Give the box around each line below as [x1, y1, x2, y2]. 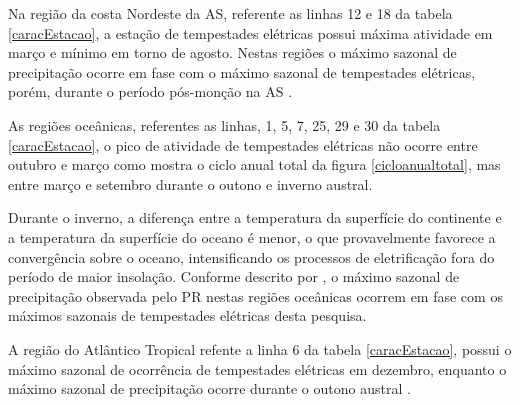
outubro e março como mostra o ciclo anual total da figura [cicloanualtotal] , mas [8, 154, 501, 175]
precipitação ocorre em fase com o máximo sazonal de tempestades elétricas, [8, 61, 476, 82]
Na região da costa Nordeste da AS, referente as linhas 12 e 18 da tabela [8, 3, 453, 23]
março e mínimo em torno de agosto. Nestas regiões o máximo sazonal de [8, 42, 457, 63]
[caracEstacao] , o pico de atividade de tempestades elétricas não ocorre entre [8, 134, 478, 155]
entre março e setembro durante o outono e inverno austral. [8, 173, 373, 194]
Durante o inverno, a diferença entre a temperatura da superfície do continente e [8, 207, 502, 228]
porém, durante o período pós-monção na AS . [8, 81, 293, 102]
